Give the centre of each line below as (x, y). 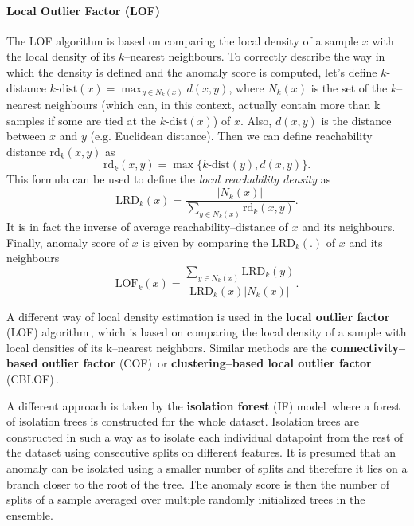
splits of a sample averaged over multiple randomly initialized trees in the (186, 499)
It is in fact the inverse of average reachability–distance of (147, 226)
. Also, (256, 120)
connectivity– (368, 347)
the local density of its (61, 56)
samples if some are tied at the (82, 120)
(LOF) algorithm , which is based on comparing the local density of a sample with (207, 332)
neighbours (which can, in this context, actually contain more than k (213, 105)
